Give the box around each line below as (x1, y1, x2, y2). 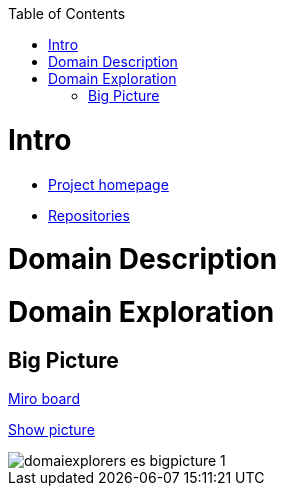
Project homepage (48, 175, 169, 193)
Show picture (8, 421, 95, 439)
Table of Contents (8, 5, 126, 22)
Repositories (48, 206, 130, 224)
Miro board (8, 390, 80, 408)
